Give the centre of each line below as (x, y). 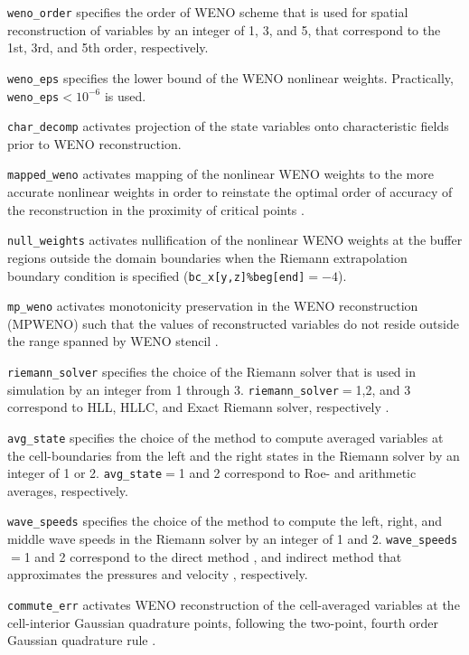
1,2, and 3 (383, 389)
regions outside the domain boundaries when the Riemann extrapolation (207, 257)
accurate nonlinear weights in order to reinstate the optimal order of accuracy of (230, 192)
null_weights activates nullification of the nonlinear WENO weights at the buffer (235, 240)
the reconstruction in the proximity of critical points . (156, 209)
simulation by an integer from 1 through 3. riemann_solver (173, 389)
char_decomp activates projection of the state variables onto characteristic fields (228, 126)
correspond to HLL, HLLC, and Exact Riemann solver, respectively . (198, 407)
